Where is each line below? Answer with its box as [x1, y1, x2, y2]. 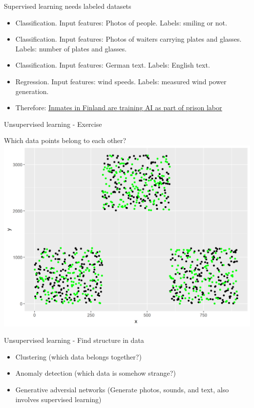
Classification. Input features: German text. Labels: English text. [15, 60, 210, 70]
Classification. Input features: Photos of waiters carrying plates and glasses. [15, 34, 242, 44]
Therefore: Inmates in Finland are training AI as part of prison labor [15, 102, 222, 113]
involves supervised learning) [15, 394, 102, 404]
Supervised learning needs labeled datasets [4, 1, 131, 11]
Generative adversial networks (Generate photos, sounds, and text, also [15, 384, 229, 394]
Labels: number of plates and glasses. [15, 43, 127, 53]
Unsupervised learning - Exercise [4, 119, 102, 129]
